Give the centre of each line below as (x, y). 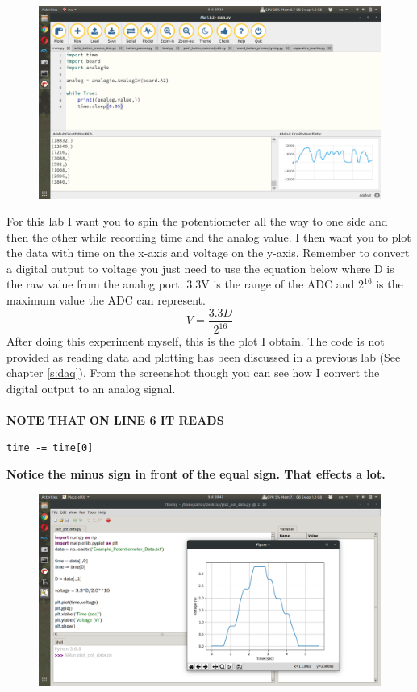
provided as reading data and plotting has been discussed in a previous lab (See (204, 356)
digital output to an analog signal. (91, 388)
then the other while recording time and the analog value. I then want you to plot (209, 236)
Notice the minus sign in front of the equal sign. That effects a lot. (196, 474)
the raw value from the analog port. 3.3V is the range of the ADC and (181, 284)
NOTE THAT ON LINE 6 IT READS (115, 420)
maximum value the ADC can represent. (106, 300)
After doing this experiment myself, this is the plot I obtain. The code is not (196, 341)
